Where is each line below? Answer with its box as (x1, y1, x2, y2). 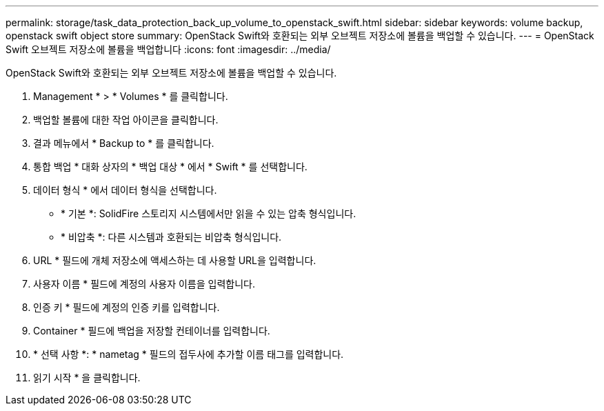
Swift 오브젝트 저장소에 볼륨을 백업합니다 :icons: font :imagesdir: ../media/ (6, 43, 331, 55)
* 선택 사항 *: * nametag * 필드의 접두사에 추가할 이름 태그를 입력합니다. (33, 348, 344, 360)
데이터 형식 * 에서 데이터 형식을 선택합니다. (33, 184, 217, 196)
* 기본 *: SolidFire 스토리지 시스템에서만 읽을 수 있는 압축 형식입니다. (61, 208, 356, 219)
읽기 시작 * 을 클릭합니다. (33, 372, 141, 383)
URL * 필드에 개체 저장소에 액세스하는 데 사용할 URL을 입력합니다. (33, 254, 316, 266)
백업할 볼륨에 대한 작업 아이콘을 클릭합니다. (33, 114, 219, 126)
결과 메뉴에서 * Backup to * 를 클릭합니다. (33, 137, 214, 149)
